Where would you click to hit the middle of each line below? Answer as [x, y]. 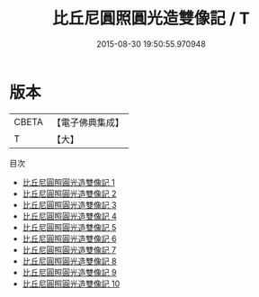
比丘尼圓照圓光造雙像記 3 [69, 204]
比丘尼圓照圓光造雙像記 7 [69, 249]
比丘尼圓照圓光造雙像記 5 [69, 227]
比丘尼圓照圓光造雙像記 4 [69, 216]
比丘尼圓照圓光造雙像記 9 [69, 272]
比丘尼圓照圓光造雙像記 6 [69, 238]
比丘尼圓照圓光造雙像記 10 [71, 283]
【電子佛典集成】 [88, 122]
